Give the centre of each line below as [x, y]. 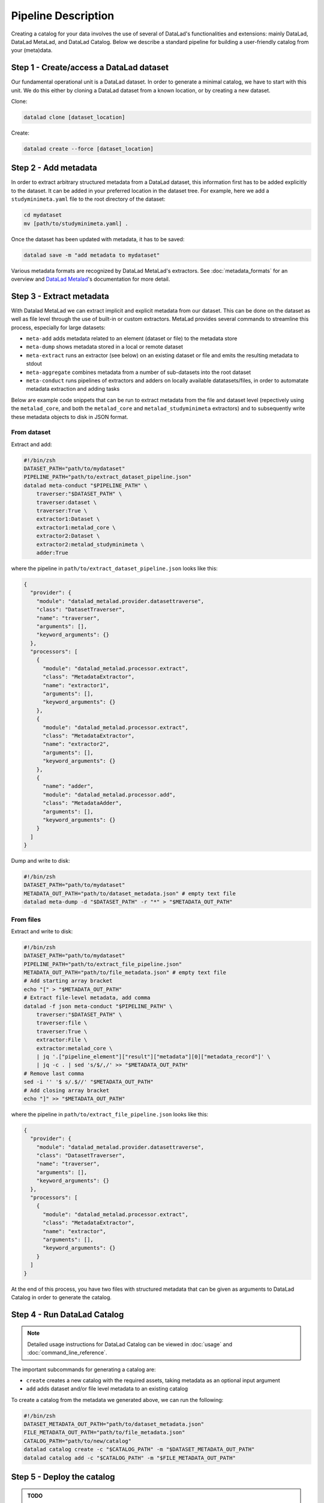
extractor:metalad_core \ [74, 1048]
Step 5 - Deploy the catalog [63, 1477]
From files [26, 919]
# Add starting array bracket [68, 981]
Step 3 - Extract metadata [60, 296]
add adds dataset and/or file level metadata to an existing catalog [107, 1389]
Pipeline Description [63, 16]
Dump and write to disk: [40, 861]
